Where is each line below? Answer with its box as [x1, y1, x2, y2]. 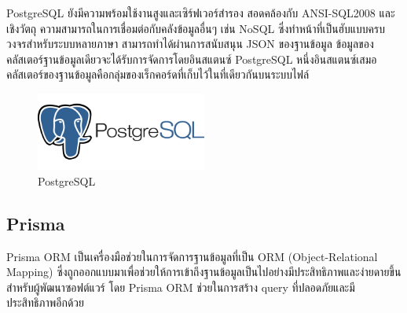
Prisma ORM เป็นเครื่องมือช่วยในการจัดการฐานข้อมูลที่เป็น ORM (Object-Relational [6, 248, 378, 264]
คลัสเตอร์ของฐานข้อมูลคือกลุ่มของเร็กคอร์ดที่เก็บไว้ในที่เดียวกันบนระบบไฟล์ [6, 66, 310, 83]
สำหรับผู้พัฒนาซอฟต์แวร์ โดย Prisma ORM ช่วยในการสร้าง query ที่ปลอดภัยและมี [6, 278, 355, 295]
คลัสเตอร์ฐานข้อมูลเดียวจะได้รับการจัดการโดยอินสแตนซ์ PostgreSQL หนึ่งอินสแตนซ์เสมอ [6, 50, 377, 67]
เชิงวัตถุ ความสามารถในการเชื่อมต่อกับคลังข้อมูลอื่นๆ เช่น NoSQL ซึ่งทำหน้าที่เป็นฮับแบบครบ [6, 20, 385, 36]
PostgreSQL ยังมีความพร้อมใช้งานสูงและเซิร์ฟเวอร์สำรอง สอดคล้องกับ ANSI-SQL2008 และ [6, 5, 395, 20]
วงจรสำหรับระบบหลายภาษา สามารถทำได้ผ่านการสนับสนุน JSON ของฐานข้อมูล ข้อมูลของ [6, 35, 374, 52]
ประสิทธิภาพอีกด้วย [6, 294, 84, 311]
